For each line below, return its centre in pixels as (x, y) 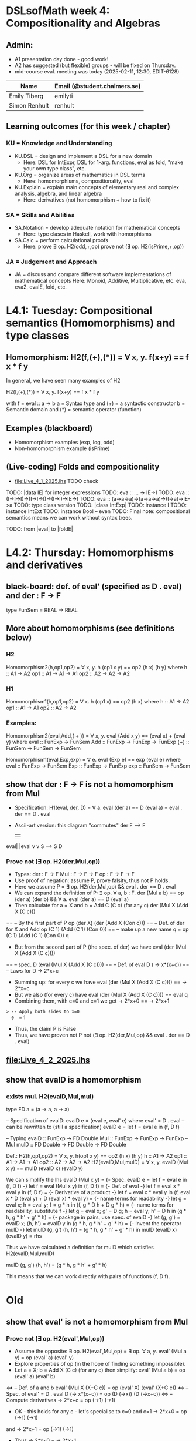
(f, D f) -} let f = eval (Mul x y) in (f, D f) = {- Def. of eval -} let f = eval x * (93, 1186)
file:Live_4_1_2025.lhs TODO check (56, 481)
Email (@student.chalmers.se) (98, 86)
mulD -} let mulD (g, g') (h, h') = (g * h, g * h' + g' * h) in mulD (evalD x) (92, 1230)
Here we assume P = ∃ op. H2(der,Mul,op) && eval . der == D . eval (95, 887)
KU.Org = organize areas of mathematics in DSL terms (80, 175)
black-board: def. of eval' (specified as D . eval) (94, 587)
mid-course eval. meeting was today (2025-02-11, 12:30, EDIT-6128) (97, 71)
